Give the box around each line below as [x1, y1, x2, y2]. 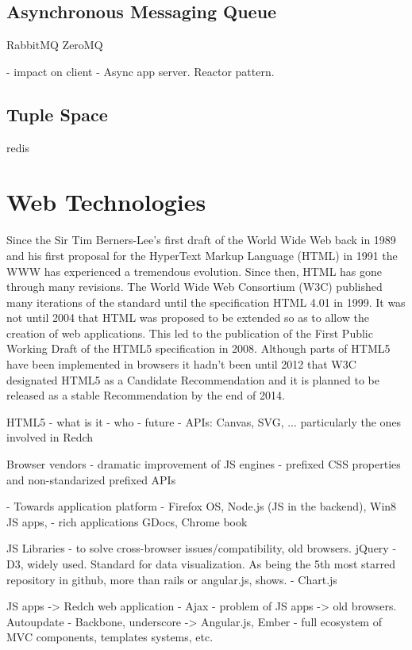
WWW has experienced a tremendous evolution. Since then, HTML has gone [6, 262, 383, 279]
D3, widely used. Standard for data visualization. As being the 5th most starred [6, 556, 395, 572]
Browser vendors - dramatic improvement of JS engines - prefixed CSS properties [6, 456, 401, 472]
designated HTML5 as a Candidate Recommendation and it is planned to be [6, 371, 380, 388]
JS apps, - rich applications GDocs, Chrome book [6, 513, 248, 530]
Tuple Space [6, 101, 108, 126]
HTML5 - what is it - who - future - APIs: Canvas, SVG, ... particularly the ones [6, 413, 402, 430]
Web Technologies [6, 185, 206, 218]
